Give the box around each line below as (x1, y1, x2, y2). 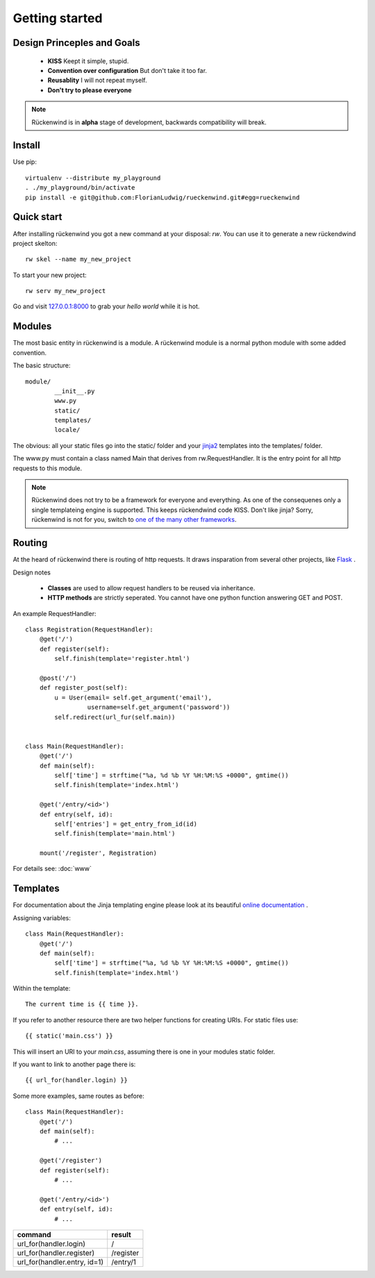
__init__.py (54, 387, 95, 395)
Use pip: (12, 158, 37, 166)
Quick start (12, 211, 62, 223)
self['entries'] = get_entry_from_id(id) (54, 820, 198, 828)
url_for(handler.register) (17, 1247, 95, 1257)
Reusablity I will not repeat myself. (47, 76, 147, 85)
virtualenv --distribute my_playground (25, 174, 161, 182)
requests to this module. (12, 464, 83, 472)
